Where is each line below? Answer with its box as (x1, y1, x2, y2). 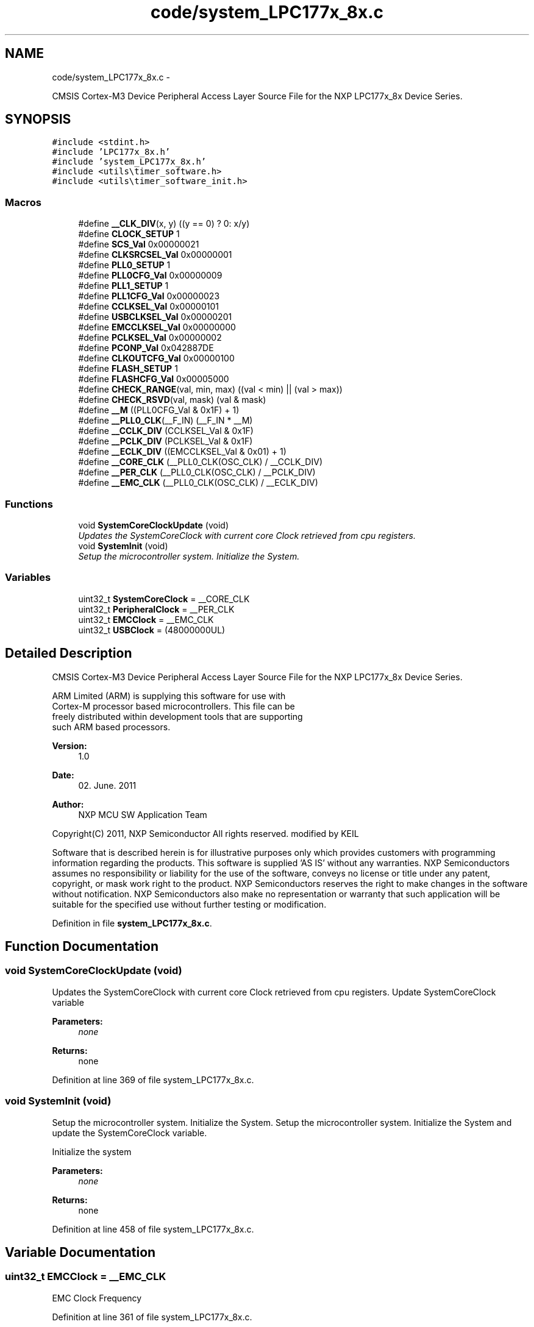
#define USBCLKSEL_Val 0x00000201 (78, 311, 232, 322)
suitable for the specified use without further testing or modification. (52, 898, 327, 909)
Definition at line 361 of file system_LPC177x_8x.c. (52, 1311, 252, 1322)
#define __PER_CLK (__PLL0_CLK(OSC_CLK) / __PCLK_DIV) (78, 467, 316, 478)
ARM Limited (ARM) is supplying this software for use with (52, 690, 286, 701)
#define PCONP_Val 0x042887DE (78, 343, 214, 354)
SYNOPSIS (5, 112, 71, 127)
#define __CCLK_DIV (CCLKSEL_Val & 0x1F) (78, 425, 254, 436)
